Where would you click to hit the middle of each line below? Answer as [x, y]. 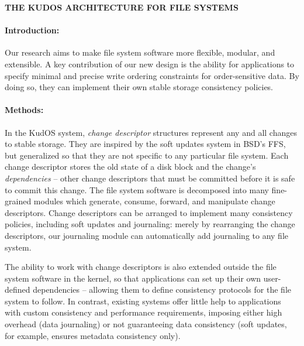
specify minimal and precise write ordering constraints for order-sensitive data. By [152, 75]
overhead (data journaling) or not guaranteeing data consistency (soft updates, [146, 324]
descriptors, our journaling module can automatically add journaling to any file [146, 235]
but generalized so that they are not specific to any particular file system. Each [147, 155]
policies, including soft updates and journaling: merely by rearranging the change [150, 224]
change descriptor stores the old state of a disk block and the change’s [130, 167]
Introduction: [32, 30]
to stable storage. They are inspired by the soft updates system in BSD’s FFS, [145, 144]
